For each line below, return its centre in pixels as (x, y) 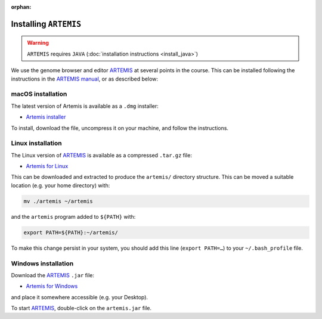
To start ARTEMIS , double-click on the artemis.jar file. (81, 308)
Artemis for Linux (47, 166)
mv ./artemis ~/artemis (58, 201)
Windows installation (42, 264)
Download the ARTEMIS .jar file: (53, 275)
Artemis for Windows (52, 286)
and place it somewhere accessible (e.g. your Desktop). (80, 297)
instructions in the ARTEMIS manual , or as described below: (84, 79)
